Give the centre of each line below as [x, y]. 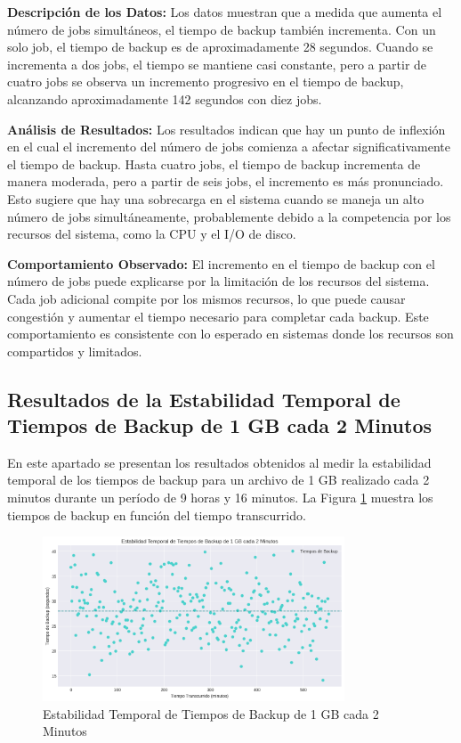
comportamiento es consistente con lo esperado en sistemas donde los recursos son [230, 334]
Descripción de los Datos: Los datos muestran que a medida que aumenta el [225, 12]
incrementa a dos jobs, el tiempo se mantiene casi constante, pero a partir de [217, 64]
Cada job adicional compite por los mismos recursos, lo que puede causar [206, 298]
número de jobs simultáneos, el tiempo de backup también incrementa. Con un [222, 29]
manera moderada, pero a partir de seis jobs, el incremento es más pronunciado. [226, 181]
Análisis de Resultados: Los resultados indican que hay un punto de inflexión [226, 129]
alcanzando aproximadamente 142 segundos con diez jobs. [165, 98]
